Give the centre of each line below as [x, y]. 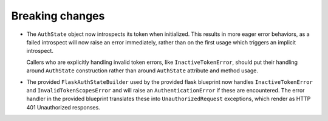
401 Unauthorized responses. [63, 107]
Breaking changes [58, 16]
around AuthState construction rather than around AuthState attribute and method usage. [142, 71]
